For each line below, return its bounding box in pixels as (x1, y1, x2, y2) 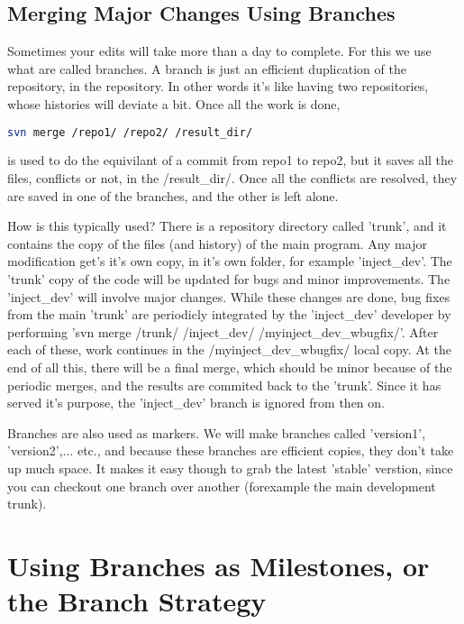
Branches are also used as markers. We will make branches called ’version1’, (7, 423, 426, 442)
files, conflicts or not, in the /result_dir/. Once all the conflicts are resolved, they (7, 169, 458, 188)
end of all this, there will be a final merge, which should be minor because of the (7, 357, 452, 376)
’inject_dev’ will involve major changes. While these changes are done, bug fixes (7, 287, 450, 306)
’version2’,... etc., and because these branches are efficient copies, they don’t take (7, 441, 454, 460)
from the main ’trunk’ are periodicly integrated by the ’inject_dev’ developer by (7, 305, 451, 324)
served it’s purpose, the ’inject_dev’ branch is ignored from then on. (7, 393, 385, 412)
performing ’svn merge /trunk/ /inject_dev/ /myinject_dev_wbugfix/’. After (7, 322, 439, 341)
